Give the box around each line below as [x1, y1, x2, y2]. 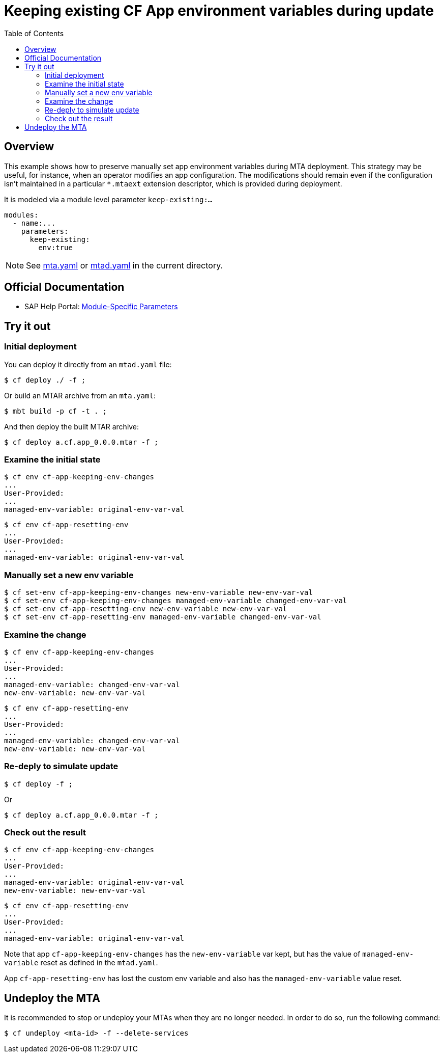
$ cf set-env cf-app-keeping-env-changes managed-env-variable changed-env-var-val [4, 597, 347, 605]
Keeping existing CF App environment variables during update [4, 2, 434, 19]
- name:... [12, 219, 56, 227]
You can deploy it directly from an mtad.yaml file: [4, 360, 172, 369]
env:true [38, 243, 73, 252]
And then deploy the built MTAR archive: [4, 422, 139, 431]
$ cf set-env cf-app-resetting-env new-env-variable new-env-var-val [4, 605, 287, 613]
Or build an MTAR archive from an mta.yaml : [4, 391, 156, 400]
